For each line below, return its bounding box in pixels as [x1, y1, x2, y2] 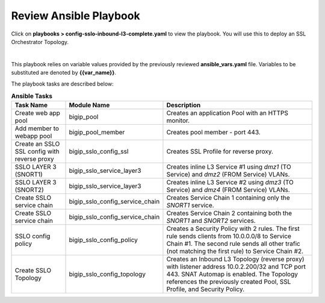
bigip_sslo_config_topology [69, 270, 146, 278]
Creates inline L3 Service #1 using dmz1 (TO [166, 163, 291, 171]
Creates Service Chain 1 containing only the [166, 193, 290, 202]
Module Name [69, 101, 110, 110]
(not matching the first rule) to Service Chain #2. [166, 247, 304, 255]
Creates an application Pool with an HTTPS [166, 109, 288, 117]
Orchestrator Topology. [11, 38, 69, 45]
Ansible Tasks [11, 92, 52, 101]
